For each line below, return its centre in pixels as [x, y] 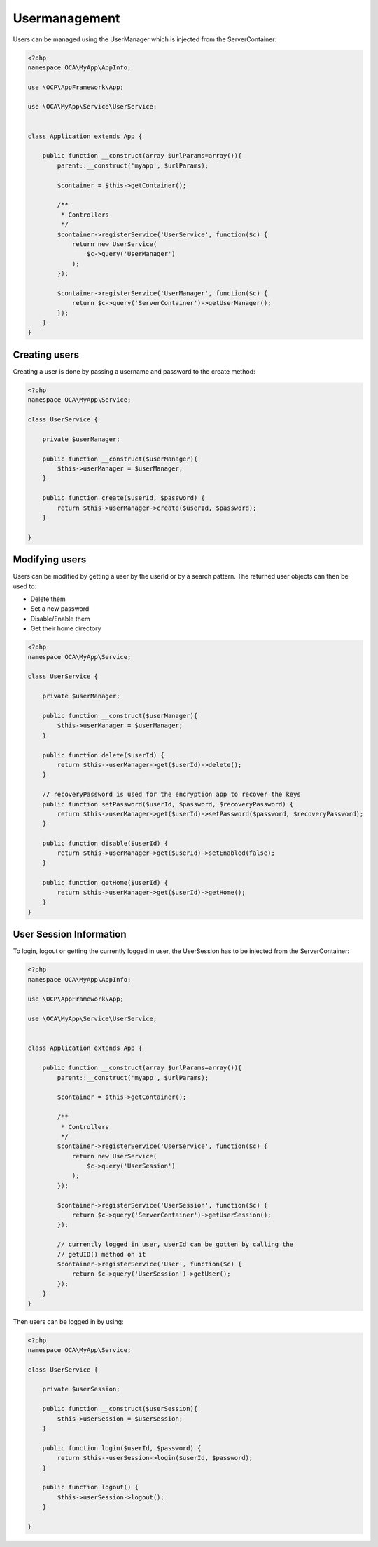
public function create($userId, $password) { [124, 498]
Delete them [48, 599]
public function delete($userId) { [103, 755]
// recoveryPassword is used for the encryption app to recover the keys [171, 795]
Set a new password [60, 609]
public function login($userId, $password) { [122, 1448]
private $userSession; [81, 1389]
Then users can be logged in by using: [68, 1321]
